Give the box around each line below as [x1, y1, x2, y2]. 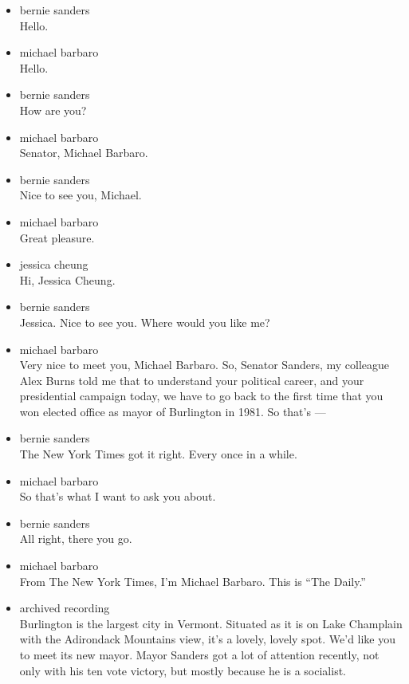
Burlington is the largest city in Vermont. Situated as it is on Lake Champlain [19, 615, 403, 631]
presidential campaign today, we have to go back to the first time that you [19, 387, 383, 404]
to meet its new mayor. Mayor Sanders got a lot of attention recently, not [19, 647, 380, 662]
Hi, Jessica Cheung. [19, 271, 116, 288]
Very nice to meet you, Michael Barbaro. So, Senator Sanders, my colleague [19, 356, 390, 373]
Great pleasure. [19, 229, 95, 246]
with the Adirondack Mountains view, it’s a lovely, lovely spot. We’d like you [19, 631, 396, 647]
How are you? [19, 101, 87, 118]
